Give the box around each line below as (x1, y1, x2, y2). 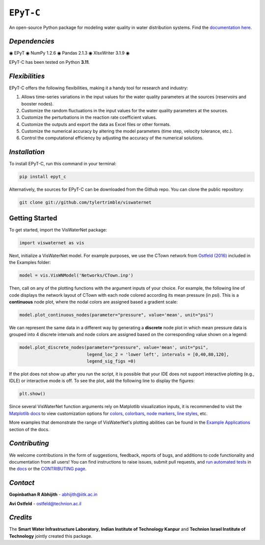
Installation (9, 148, 45, 156)
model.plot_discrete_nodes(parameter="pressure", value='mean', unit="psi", (19, 345, 209, 350)
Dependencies (9, 37, 55, 46)
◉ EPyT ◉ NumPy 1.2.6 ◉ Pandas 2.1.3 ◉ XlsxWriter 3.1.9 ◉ (9, 50, 130, 56)
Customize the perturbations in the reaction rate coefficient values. (21, 114, 157, 120)
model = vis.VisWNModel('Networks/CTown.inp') (19, 273, 133, 278)
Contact (9, 479, 35, 487)
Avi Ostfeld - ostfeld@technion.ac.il (9, 500, 82, 506)
